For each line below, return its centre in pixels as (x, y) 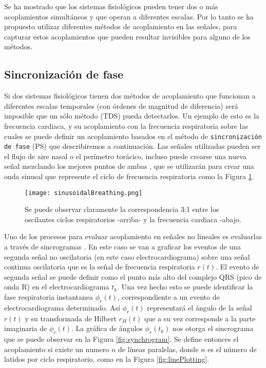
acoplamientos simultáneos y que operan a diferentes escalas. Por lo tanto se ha (129, 16)
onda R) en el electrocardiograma (57, 287)
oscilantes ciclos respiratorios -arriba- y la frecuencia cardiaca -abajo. (133, 219)
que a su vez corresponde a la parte (200, 318)
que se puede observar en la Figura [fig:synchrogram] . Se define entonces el (121, 339)
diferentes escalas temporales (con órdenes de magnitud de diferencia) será (121, 105)
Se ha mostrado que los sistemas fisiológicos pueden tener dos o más (111, 6)
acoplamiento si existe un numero (57, 349)
